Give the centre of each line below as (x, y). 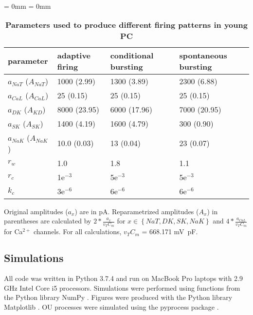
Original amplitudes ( (36, 211)
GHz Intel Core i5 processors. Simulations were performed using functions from (122, 287)
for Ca (13, 232)
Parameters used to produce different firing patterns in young (126, 24)
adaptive (74, 55)
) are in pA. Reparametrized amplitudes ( (137, 211)
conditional (132, 55)
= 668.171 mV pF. (170, 232)
